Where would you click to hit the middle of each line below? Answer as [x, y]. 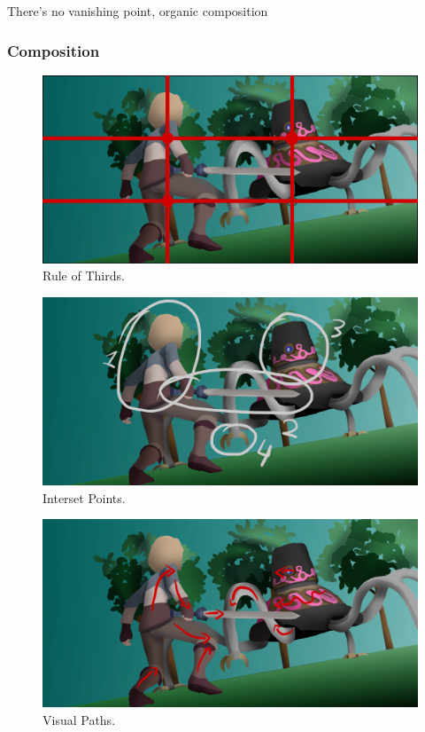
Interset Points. [84, 497]
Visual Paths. [79, 719]
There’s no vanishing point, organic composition [138, 11]
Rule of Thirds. [84, 275]
